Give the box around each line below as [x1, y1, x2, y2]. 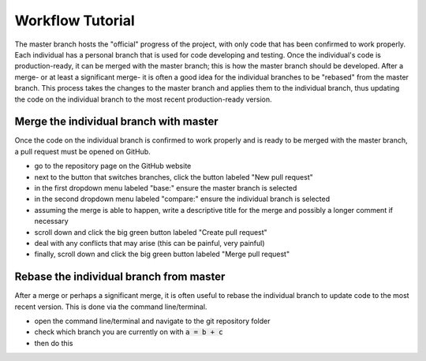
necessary [34, 217, 69, 226]
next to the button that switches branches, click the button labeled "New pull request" [34, 172, 313, 181]
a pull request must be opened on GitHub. [14, 147, 151, 156]
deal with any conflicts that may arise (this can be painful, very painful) [34, 238, 265, 247]
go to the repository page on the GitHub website [34, 162, 192, 171]
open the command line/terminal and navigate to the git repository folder [34, 316, 271, 326]
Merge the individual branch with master [14, 115, 219, 128]
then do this [34, 338, 73, 348]
